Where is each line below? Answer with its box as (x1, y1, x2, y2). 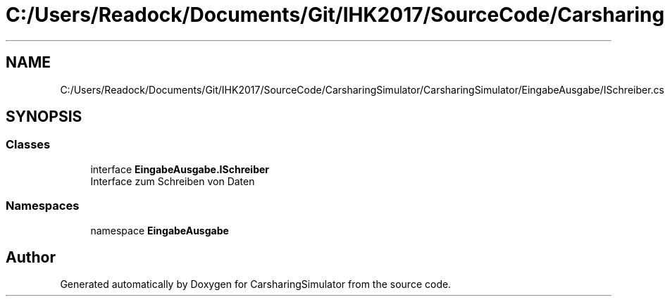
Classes (6, 137, 51, 152)
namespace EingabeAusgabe (90, 224, 229, 237)
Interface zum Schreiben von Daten (90, 175, 255, 187)
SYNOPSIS (6, 108, 82, 126)
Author (6, 248, 56, 266)
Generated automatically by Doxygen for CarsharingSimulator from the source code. (60, 278, 452, 291)
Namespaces (6, 199, 80, 213)
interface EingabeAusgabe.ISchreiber (90, 163, 269, 175)
